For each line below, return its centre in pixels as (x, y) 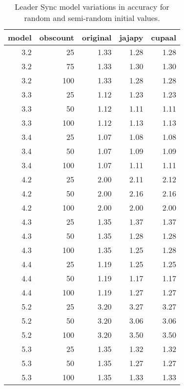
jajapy (131, 37)
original (97, 37)
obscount (57, 37)
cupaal (164, 37)
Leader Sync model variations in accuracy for (92, 7)
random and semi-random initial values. (92, 18)
